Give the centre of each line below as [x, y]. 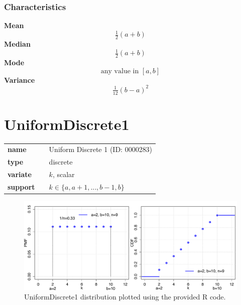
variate [20, 174]
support [21, 187]
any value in [120, 71]
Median [17, 44]
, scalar [64, 174]
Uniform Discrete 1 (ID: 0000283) [101, 149]
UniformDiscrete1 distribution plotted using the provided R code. [125, 297]
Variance [20, 80]
